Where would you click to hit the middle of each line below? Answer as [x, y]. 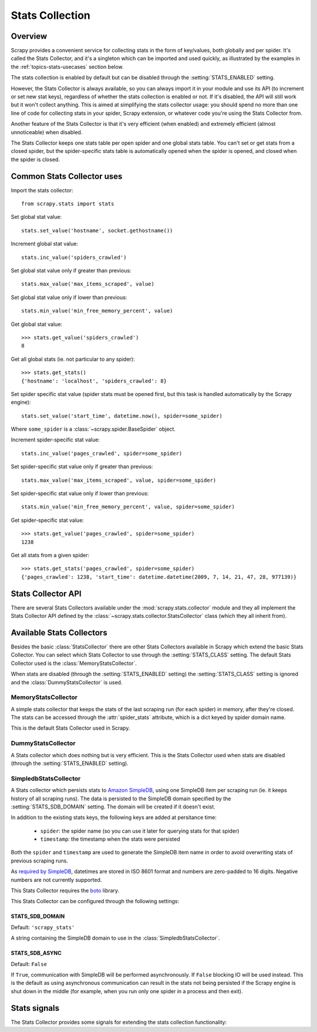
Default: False [29, 964]
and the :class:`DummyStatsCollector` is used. [67, 682]
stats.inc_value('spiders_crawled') [74, 257]
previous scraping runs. [40, 860]
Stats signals [35, 1008]
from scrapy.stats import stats [68, 204]
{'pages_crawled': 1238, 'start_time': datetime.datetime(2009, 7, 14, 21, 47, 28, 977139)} [159, 577]
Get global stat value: [37, 324]
